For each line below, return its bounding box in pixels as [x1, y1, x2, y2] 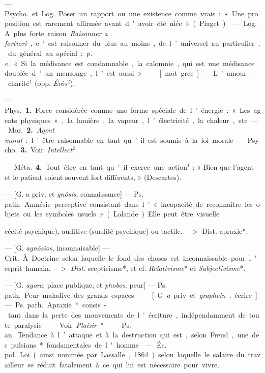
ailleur [5, 359, 24, 369]
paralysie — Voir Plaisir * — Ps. [14, 319, 131, 330]
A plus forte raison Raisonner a [5, 27, 108, 38]
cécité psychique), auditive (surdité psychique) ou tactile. [5, 225, 183, 236]
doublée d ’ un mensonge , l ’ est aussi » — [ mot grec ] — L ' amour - [5, 68, 253, 78]
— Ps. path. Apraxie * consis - [5, 299, 107, 310]
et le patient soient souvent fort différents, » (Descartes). [5, 171, 182, 182]
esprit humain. [5, 262, 51, 273]
